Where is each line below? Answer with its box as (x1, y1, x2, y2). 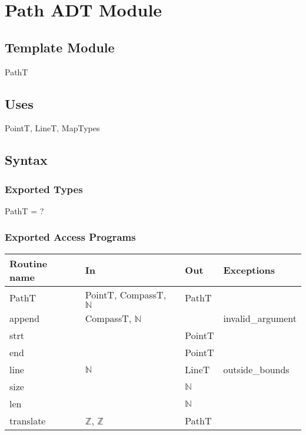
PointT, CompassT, (85, 287, 167, 301)
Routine (9, 256, 48, 270)
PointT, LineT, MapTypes (5, 122, 100, 134)
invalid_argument (223, 311, 297, 325)
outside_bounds (223, 362, 290, 376)
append (9, 311, 40, 325)
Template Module (5, 38, 115, 56)
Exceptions (223, 263, 275, 277)
